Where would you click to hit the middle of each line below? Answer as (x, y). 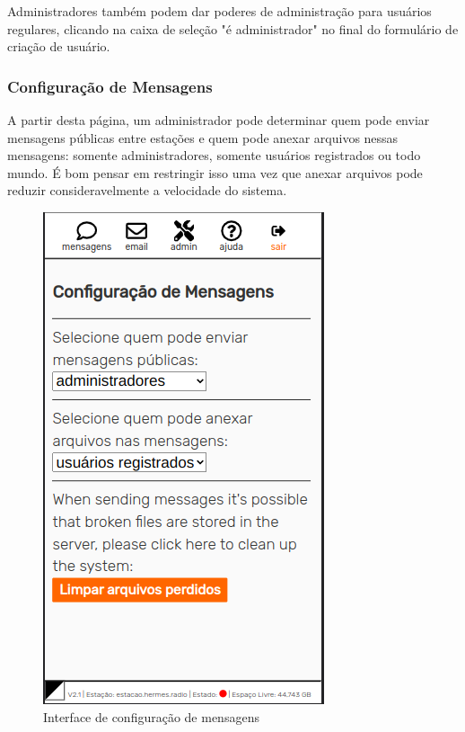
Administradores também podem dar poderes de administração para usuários (219, 11)
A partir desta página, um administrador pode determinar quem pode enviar (219, 120)
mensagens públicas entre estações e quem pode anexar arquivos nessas (203, 137)
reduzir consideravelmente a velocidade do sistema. (147, 190)
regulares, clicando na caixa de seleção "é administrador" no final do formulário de (233, 28)
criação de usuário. (59, 46)
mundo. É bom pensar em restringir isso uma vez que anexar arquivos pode (215, 172)
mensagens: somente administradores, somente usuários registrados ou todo (214, 155)
